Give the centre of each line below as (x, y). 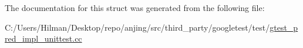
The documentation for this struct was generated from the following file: (135, 8)
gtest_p (284, 27)
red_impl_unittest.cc (43, 38)
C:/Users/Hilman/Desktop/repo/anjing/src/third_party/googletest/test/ (137, 27)
